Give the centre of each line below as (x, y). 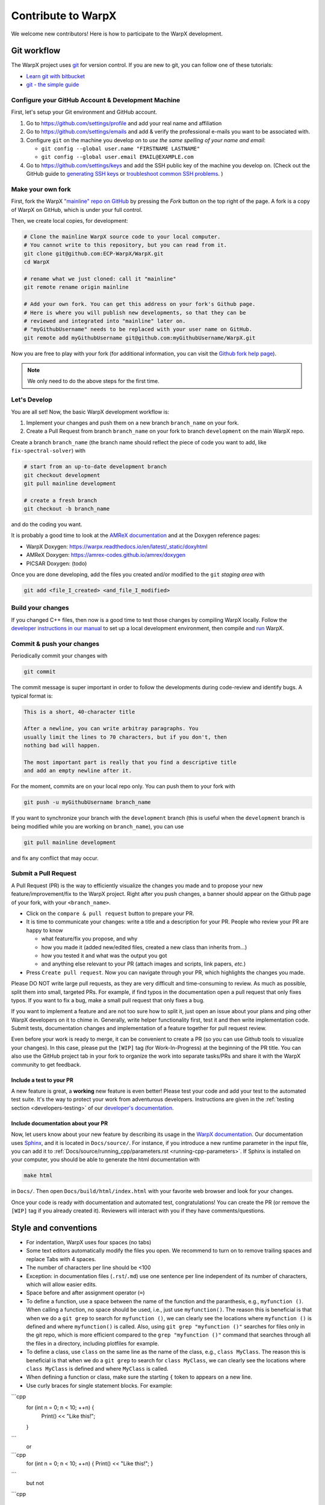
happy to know (45, 930)
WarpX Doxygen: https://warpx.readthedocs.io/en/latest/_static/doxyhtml (117, 546)
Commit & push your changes (55, 644)
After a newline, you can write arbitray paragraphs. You (111, 729)
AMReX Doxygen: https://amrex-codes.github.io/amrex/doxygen (106, 555)
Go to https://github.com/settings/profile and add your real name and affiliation (124, 123)
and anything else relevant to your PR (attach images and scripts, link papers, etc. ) (144, 964)
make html (38, 1176)
